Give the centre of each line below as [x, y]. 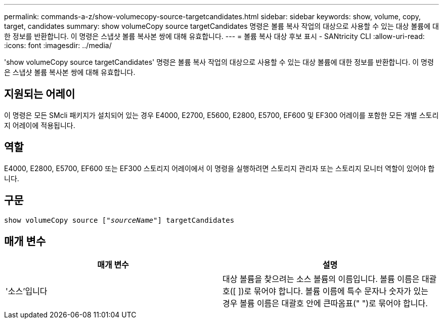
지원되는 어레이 [40, 94]
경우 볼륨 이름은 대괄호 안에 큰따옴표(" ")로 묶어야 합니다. [325, 304]
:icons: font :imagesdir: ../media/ [58, 45]
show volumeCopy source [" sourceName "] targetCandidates [119, 220]
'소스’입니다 [27, 291]
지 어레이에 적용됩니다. [40, 125]
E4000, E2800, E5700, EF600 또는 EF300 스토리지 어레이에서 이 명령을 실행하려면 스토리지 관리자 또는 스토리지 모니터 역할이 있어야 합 [219, 168]
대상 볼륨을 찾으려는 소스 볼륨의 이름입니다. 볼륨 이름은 [321, 279]
